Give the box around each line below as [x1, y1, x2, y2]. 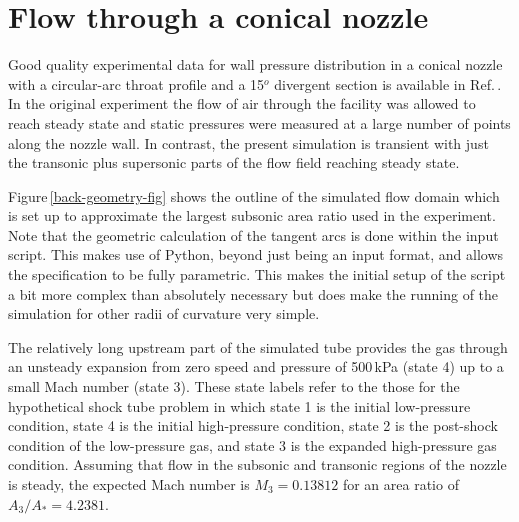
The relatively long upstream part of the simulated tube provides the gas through [8, 336, 508, 357]
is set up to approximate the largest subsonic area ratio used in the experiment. [8, 205, 496, 226]
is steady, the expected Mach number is [8, 474, 250, 494]
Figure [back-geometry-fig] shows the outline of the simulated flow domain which [8, 185, 500, 206]
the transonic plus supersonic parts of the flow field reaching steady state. [8, 152, 460, 173]
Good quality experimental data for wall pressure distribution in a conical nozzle [8, 54, 503, 75]
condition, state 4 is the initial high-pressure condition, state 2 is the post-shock [8, 415, 498, 436]
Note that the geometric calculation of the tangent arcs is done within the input [8, 224, 499, 245]
